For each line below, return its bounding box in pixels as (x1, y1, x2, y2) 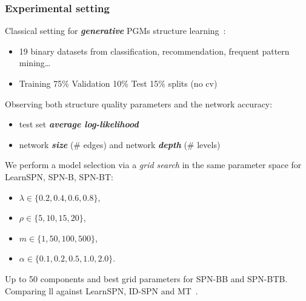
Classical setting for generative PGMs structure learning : (5, 24, 226, 37)
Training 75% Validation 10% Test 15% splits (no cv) (19, 77, 218, 89)
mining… (19, 56, 51, 69)
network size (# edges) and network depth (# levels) (19, 138, 221, 150)
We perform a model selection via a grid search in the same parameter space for (5, 158, 302, 171)
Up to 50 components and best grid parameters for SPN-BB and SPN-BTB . (5, 272, 288, 285)
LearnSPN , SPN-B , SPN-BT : (5, 170, 113, 183)
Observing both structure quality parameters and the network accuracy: (5, 97, 273, 110)
